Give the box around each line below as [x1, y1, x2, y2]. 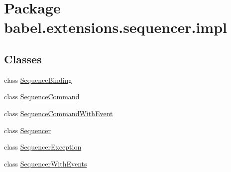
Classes [4, 51, 42, 66]
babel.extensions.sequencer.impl [4, 17, 228, 37]
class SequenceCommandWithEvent [4, 108, 113, 118]
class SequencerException [4, 142, 82, 152]
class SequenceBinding [4, 74, 72, 85]
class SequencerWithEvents [4, 158, 87, 169]
